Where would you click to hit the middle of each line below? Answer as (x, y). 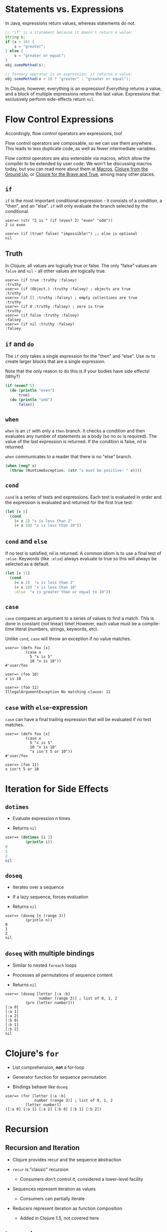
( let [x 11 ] (17, 573)
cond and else (26, 541)
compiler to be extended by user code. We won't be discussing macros (78, 163)
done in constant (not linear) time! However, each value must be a (73, 624)
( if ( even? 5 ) (20, 386)
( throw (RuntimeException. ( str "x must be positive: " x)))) (76, 471)
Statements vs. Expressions (64, 9)
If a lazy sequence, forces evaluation (50, 897)
